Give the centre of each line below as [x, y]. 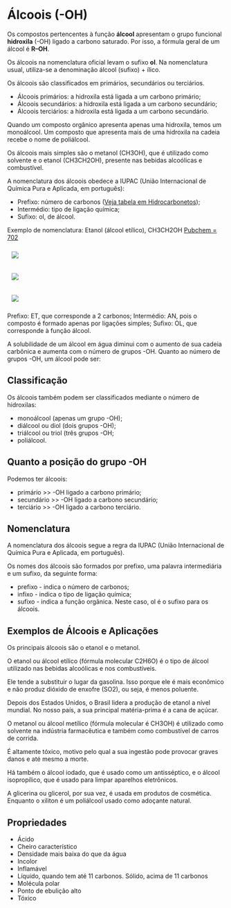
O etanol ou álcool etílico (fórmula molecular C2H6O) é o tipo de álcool [108, 661]
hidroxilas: [22, 404]
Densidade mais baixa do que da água [72, 854]
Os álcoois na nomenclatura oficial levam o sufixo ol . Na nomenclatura [108, 62]
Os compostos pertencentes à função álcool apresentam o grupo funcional [115, 34]
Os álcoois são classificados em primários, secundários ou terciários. [106, 83]
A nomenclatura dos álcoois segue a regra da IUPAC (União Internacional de [116, 545]
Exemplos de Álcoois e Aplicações [83, 631]
